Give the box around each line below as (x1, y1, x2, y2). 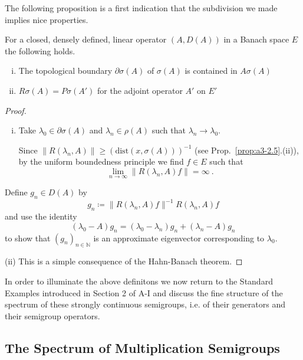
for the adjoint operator (97, 84, 183, 96)
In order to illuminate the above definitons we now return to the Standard (5, 275, 273, 287)
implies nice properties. (5, 13, 88, 25)
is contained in (185, 64, 238, 77)
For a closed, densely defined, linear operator (5, 33, 167, 45)
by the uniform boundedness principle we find (18, 155, 184, 168)
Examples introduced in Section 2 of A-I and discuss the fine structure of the (5, 286, 283, 299)
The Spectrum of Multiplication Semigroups (5, 338, 280, 356)
